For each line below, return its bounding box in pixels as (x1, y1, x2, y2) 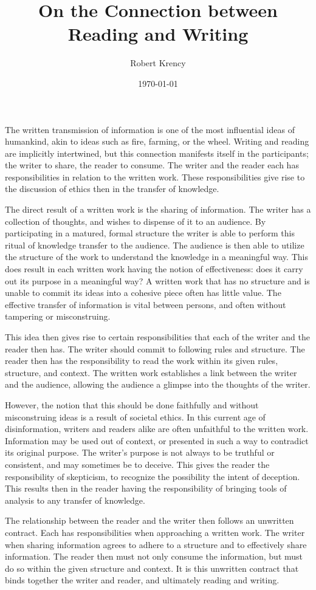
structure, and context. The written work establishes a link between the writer (5, 366, 297, 379)
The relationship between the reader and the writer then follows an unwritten (5, 514, 294, 527)
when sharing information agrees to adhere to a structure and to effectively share (5, 538, 307, 551)
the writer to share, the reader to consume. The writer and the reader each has (5, 159, 299, 171)
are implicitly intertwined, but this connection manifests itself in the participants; (5, 146, 309, 159)
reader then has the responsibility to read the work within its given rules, (5, 354, 278, 367)
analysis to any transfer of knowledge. (5, 493, 145, 506)
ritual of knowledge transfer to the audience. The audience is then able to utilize (5, 238, 304, 251)
